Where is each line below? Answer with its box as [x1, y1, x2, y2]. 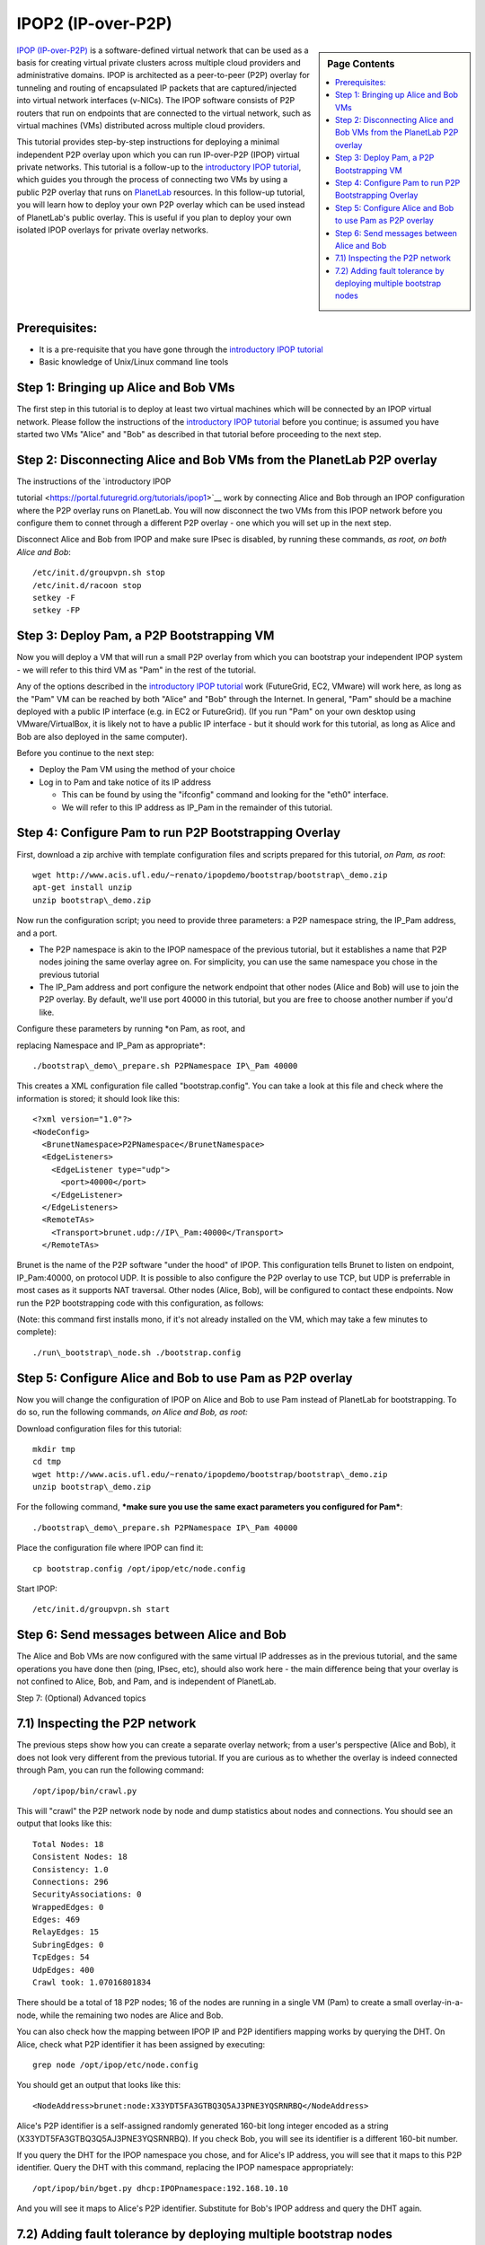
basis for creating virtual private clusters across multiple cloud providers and [16, 57, 301, 67]
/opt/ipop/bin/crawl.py [32, 1785, 137, 1796]
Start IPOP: [16, 1583, 57, 1594]
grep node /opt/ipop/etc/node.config [32, 2060, 199, 2070]
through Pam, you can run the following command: [16, 1765, 204, 1775]
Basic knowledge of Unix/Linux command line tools [39, 357, 229, 367]
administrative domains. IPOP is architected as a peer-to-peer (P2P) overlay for [16, 70, 310, 81]
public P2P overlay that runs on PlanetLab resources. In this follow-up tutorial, [16, 187, 305, 198]
